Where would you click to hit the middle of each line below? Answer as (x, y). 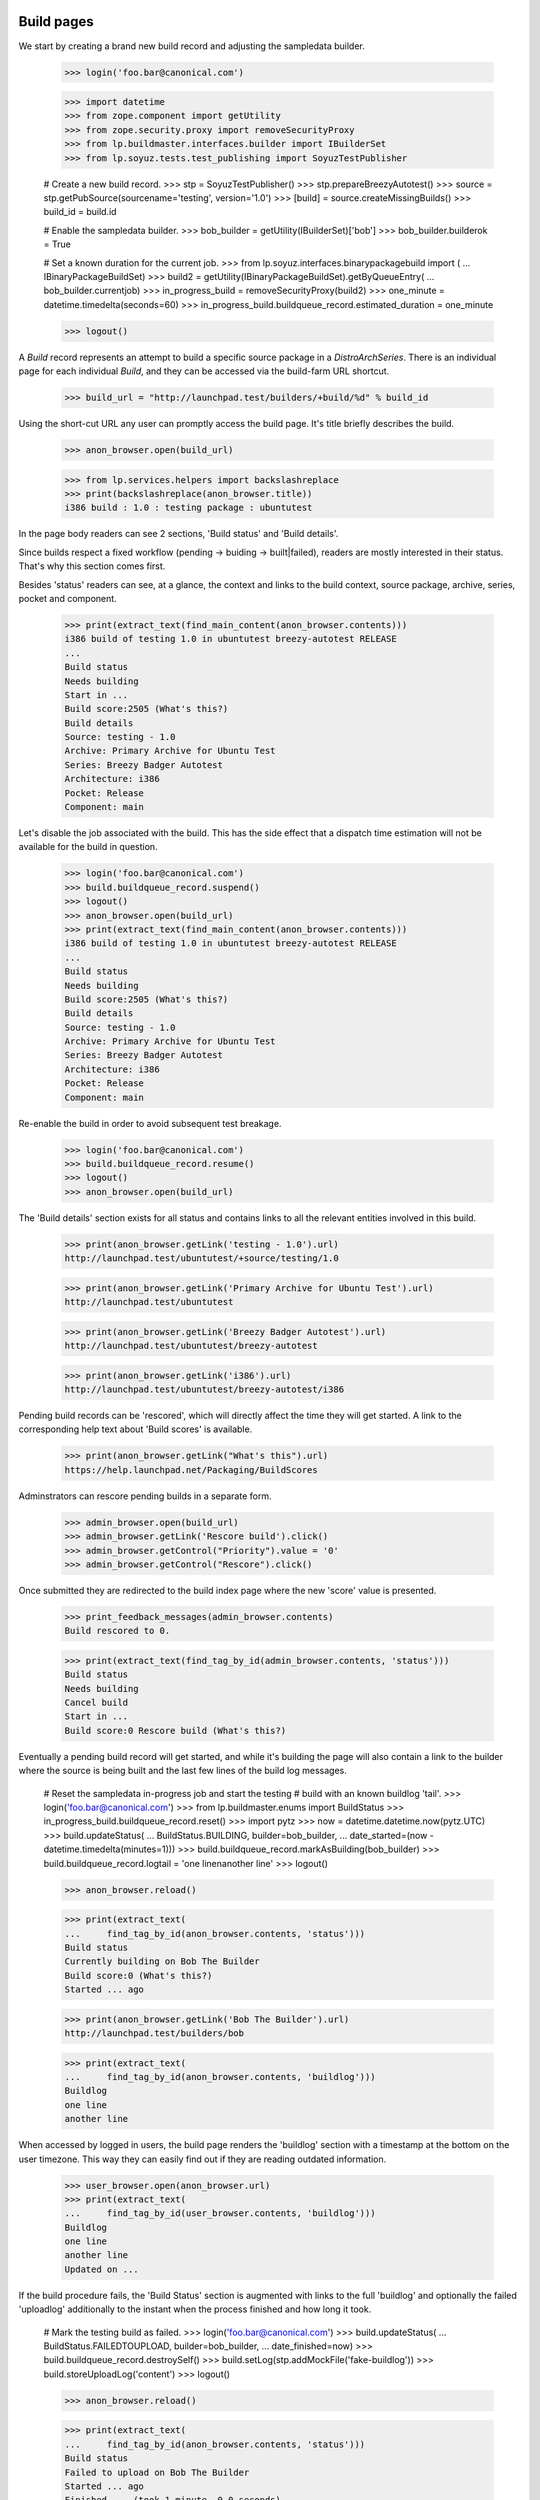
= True (57, 244)
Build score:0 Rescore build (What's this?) (175, 1730)
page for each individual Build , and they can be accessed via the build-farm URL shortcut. (204, 371)
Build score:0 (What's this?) (138, 1975)
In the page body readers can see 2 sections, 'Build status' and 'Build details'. (178, 534)
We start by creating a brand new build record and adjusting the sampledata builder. (191, 46)
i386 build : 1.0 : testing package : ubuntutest (188, 508)
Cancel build (96, 1703)
